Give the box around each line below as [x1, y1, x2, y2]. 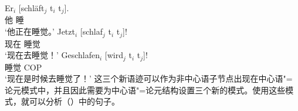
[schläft [18, 2, 45, 14]
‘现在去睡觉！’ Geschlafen [5, 49, 100, 61]
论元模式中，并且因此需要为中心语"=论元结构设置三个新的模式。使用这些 [5, 83, 286, 96]
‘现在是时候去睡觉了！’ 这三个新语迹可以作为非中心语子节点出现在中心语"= [5, 72, 293, 85]
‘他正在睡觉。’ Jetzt [5, 25, 75, 38]
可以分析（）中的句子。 [29, 95, 120, 107]
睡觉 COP [5, 60, 42, 73]
